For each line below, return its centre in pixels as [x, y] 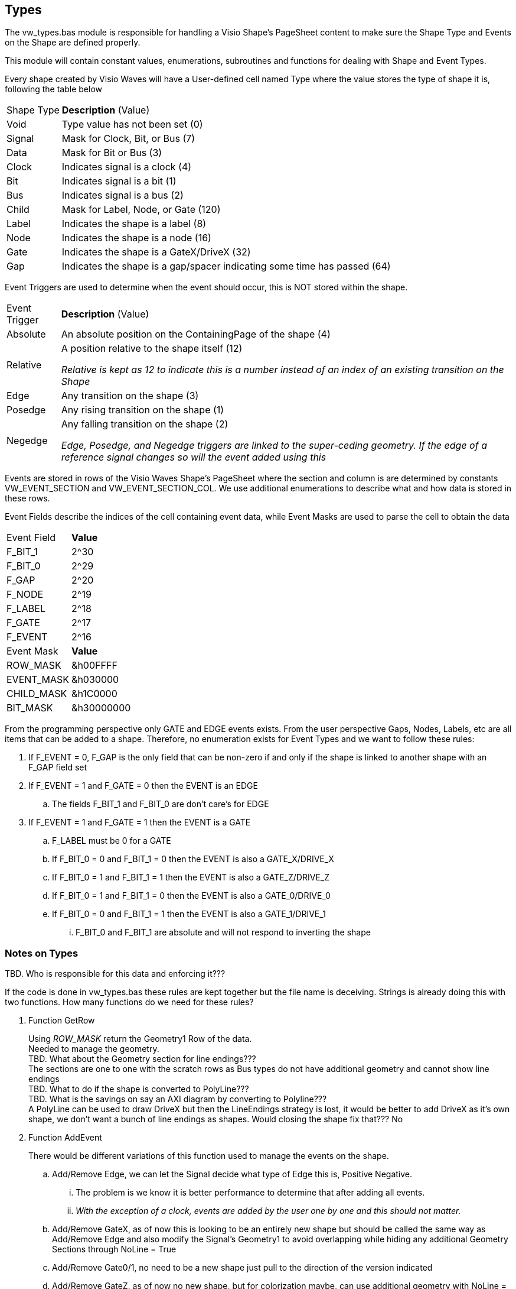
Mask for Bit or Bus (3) [112, 153]
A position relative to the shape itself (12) [152, 349]
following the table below [53, 89]
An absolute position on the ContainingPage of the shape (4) [196, 334]
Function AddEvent [65, 1138]
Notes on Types [42, 953]
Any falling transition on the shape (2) [145, 424]
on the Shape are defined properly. [73, 43]
